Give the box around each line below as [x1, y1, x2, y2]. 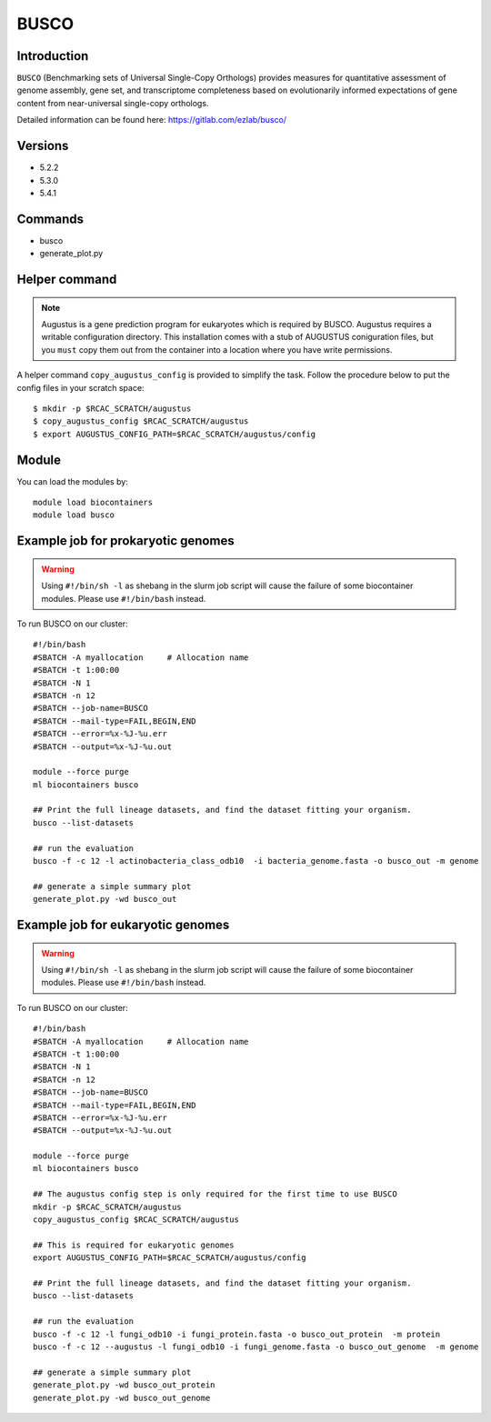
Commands [16, 211, 85, 226]
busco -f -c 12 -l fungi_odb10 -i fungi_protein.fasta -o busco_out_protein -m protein [33, 1328, 441, 1339]
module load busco [33, 510, 115, 520]
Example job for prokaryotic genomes [16, 533, 235, 549]
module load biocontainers [33, 497, 154, 508]
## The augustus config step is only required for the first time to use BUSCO [33, 1189, 397, 1199]
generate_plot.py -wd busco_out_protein [33, 1380, 215, 1390]
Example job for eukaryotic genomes [16, 917, 230, 933]
